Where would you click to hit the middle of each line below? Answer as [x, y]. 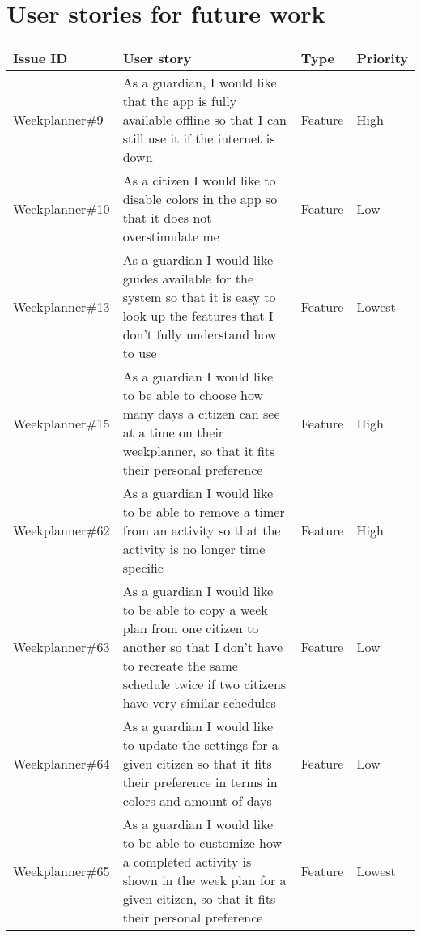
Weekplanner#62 [62, 530]
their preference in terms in [200, 782]
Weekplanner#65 [62, 871]
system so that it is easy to [199, 297]
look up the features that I [198, 316]
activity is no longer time [194, 549]
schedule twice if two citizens [204, 684]
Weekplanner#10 [62, 208]
